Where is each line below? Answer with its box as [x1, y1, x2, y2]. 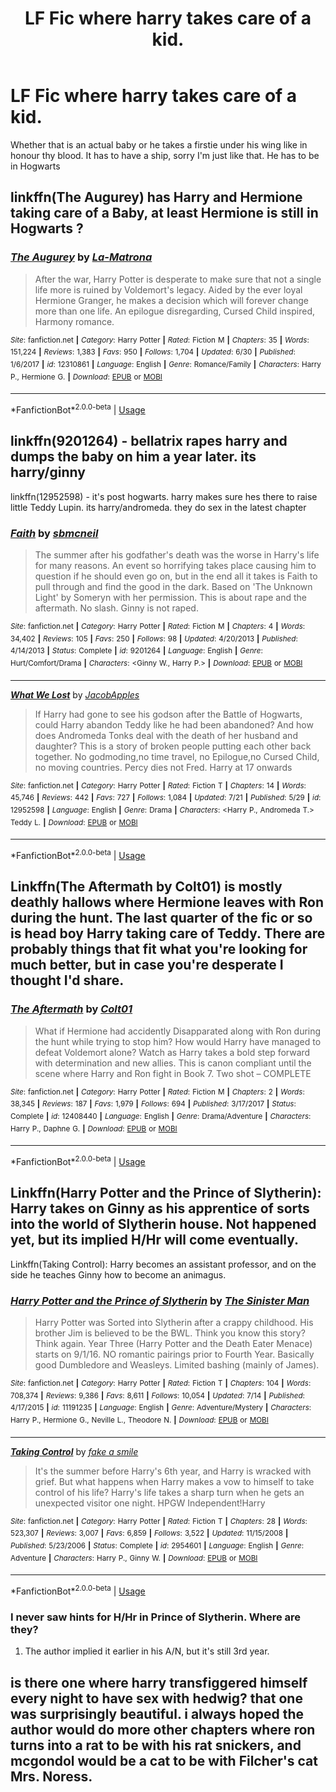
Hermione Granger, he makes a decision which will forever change [34, 294, 310, 306]
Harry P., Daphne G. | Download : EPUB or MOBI [10, 1123, 178, 1134]
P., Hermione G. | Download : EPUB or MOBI [10, 372, 163, 382]
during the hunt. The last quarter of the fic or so [10, 910, 313, 927]
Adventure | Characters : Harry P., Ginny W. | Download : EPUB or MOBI [10, 1553, 258, 1563]
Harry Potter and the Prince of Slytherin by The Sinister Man [10, 1293, 310, 1307]
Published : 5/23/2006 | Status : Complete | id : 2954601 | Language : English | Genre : [10, 1540, 305, 1551]
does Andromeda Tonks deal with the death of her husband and [34, 729, 298, 741]
